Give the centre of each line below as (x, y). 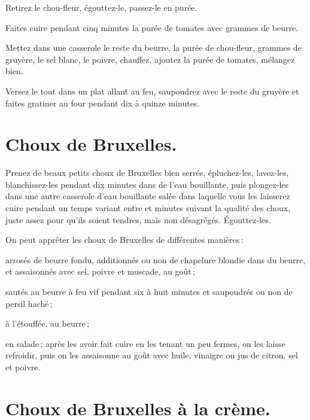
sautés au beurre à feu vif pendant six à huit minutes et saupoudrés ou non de (149, 292)
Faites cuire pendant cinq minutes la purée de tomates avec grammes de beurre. (152, 27)
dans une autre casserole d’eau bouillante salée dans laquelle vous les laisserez (148, 196)
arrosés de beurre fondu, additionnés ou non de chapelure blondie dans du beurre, (156, 259)
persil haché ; (29, 303)
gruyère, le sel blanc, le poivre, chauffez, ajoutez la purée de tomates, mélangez (150, 59)
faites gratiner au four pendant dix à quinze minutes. (103, 103)
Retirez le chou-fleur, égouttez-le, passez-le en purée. (101, 7)
